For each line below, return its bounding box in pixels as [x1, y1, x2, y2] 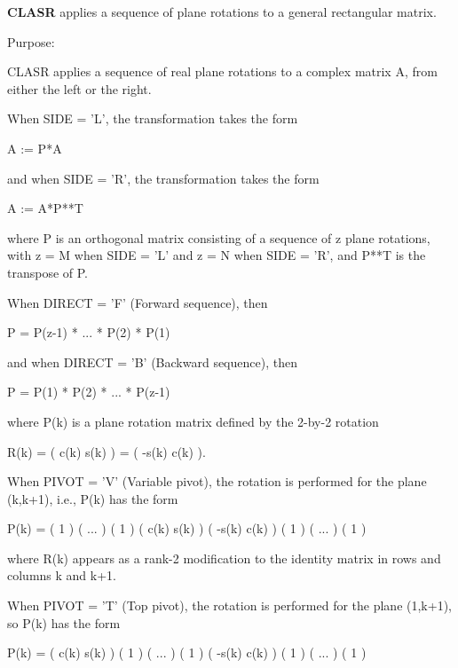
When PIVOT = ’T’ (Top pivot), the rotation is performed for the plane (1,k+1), [7, 596, 452, 615]
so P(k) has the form [7, 613, 121, 632]
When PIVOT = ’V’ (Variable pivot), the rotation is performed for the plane [7, 472, 427, 491]
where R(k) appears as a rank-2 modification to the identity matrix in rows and [7, 548, 441, 567]
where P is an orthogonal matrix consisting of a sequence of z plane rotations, [7, 228, 430, 247]
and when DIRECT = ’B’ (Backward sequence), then [7, 352, 297, 371]
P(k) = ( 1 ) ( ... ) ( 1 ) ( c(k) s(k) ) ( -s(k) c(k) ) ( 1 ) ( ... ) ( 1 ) [7, 519, 367, 538]
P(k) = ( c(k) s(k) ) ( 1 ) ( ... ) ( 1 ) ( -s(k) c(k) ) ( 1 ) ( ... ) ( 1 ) [7, 643, 367, 662]
